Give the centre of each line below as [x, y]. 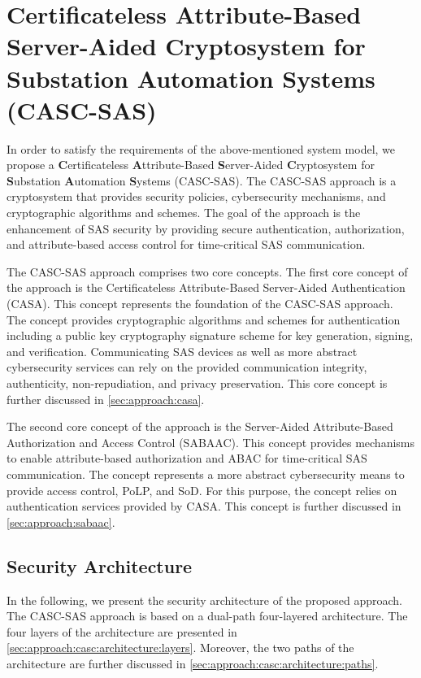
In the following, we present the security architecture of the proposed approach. [204, 600]
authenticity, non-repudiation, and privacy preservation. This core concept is [197, 383]
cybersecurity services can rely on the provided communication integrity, [187, 367]
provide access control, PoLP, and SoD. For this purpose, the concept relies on [202, 490]
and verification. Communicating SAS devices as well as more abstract [182, 351]
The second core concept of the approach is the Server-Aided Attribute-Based [200, 426]
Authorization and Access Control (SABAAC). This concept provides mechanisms [211, 442]
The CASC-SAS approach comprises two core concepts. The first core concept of [207, 271]
